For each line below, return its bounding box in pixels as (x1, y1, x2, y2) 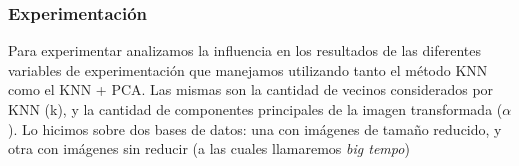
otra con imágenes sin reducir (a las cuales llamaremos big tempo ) (8, 138, 410, 159)
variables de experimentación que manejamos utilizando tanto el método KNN (8, 59, 488, 80)
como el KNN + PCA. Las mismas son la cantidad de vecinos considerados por (8, 79, 494, 100)
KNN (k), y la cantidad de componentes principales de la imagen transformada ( (8, 99, 503, 119)
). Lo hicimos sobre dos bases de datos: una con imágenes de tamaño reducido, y (8, 118, 502, 139)
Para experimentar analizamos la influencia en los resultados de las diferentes (8, 40, 481, 61)
